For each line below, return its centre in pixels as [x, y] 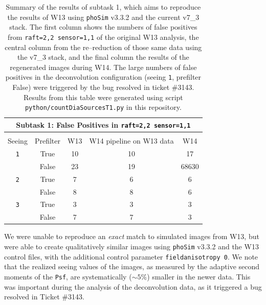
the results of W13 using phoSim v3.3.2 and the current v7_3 [103, 17]
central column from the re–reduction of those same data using [103, 47]
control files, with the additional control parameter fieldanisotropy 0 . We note [131, 256]
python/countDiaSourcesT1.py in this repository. [103, 107]
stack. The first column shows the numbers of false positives [103, 27]
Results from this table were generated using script [103, 97]
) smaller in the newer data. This [199, 276]
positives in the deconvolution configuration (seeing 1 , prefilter [103, 77]
